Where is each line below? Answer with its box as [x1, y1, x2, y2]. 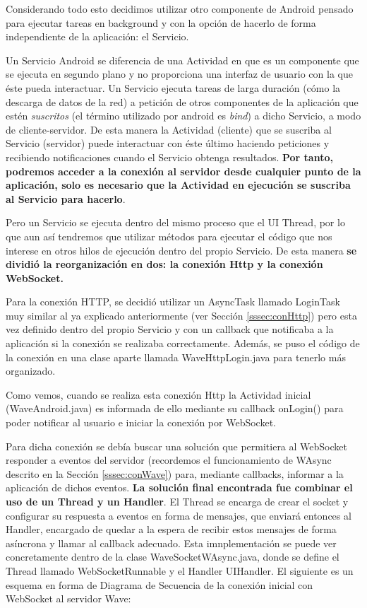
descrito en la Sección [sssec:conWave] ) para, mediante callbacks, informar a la [6, 466, 344, 481]
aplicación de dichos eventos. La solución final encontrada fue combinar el [6, 480, 353, 495]
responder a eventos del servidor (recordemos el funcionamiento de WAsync [6, 452, 332, 467]
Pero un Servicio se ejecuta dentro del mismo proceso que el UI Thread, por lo [6, 215, 345, 230]
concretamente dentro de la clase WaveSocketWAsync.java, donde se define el [6, 549, 339, 564]
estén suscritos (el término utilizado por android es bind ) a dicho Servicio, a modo [6, 108, 361, 123]
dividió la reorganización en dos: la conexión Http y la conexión [6, 257, 323, 271]
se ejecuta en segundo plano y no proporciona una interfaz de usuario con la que [6, 66, 353, 81]
